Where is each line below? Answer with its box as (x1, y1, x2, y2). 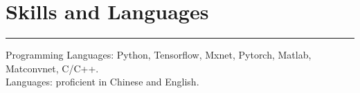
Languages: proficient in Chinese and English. (6, 74, 199, 89)
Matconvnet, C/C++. (6, 61, 99, 75)
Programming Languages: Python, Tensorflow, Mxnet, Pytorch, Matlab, (6, 48, 312, 62)
